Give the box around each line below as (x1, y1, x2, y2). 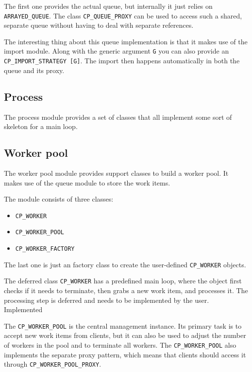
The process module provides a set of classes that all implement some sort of (4, 112, 232, 122)
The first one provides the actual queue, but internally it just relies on (4, 1, 213, 11)
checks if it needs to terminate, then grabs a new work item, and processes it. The (4, 285, 248, 295)
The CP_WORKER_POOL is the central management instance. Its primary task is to (4, 320, 242, 331)
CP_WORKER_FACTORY (15, 245, 75, 253)
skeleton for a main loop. (4, 121, 78, 131)
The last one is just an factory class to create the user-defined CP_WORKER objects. (4, 259, 246, 269)
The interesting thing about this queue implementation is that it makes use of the (4, 36, 248, 46)
